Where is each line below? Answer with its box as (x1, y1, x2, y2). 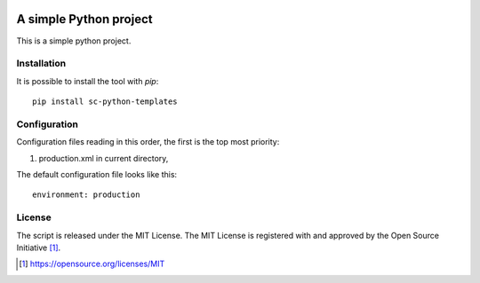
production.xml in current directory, (38, 153, 169, 163)
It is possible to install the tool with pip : (16, 75, 159, 86)
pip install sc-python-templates (32, 97, 178, 106)
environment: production (32, 190, 140, 200)
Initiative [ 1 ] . (16, 242, 61, 253)
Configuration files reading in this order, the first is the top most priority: (16, 137, 280, 147)
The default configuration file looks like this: (16, 169, 178, 179)
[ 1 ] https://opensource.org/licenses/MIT (19, 258, 165, 270)
